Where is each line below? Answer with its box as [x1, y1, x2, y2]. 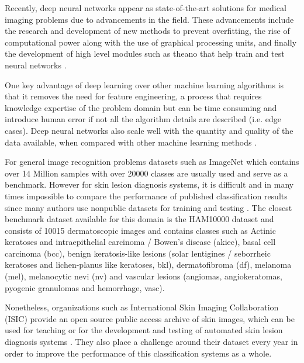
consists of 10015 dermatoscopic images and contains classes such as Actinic [5, 224, 276, 236]
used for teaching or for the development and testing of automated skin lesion [5, 324, 283, 336]
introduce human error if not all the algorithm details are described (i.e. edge [5, 113, 281, 125]
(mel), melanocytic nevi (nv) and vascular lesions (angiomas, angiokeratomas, [5, 270, 282, 282]
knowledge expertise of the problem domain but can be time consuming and [5, 101, 277, 113]
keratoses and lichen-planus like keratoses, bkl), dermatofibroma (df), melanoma [5, 258, 292, 271]
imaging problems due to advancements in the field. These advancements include [5, 13, 294, 25]
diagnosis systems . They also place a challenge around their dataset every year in [5, 336, 298, 348]
